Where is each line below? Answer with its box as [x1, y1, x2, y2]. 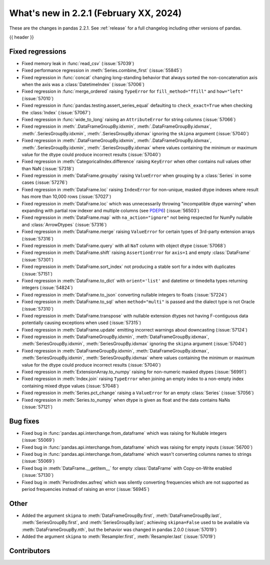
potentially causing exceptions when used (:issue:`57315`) [21, 320, 141, 326]
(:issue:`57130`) [21, 472, 54, 478]
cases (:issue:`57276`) [21, 179, 67, 185]
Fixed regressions [9, 47, 66, 56]
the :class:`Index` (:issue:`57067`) [21, 109, 91, 115]
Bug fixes [9, 417, 39, 425]
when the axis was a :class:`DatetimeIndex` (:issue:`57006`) [21, 82, 145, 88]
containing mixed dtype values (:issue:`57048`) [21, 383, 119, 389]
